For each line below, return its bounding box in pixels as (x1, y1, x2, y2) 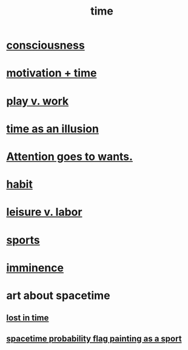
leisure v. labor (6, 205, 82, 219)
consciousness (6, 38, 85, 52)
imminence (6, 261, 64, 275)
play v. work (6, 94, 69, 108)
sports (6, 233, 41, 247)
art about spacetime (6, 289, 110, 302)
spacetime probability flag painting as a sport (6, 333, 182, 344)
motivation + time (6, 66, 97, 80)
